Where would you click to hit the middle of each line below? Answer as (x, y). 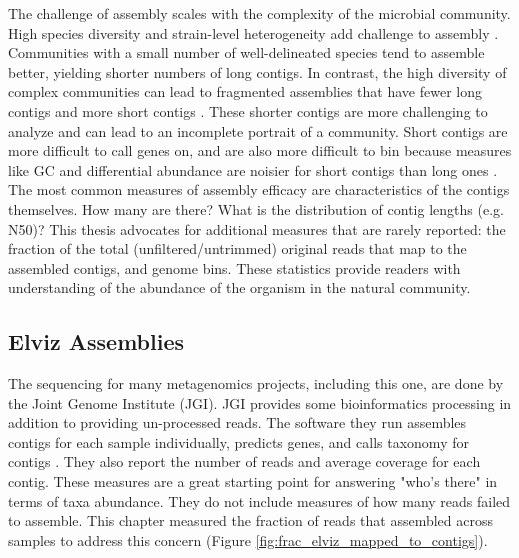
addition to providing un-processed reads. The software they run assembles (237, 422)
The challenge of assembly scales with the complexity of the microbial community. (259, 13)
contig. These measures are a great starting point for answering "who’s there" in (253, 481)
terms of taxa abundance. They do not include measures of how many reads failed (259, 500)
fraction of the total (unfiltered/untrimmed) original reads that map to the (237, 248)
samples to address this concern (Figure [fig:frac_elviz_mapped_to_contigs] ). (248, 539)
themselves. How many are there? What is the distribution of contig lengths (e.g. (256, 208)
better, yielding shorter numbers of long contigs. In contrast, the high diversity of (257, 71)
